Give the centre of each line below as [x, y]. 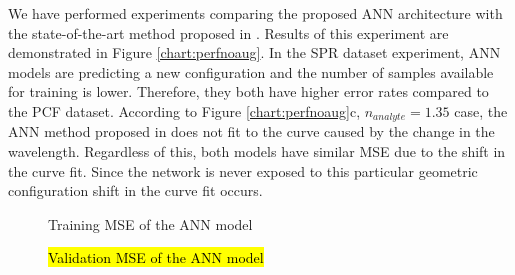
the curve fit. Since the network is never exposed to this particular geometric [243, 170]
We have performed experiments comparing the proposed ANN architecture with [255, 13]
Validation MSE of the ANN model [156, 257]
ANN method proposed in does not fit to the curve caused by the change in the [251, 131]
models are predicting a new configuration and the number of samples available [251, 71]
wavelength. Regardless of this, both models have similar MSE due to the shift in [257, 151]
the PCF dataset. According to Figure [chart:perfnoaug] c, [184, 110]
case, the [481, 110]
